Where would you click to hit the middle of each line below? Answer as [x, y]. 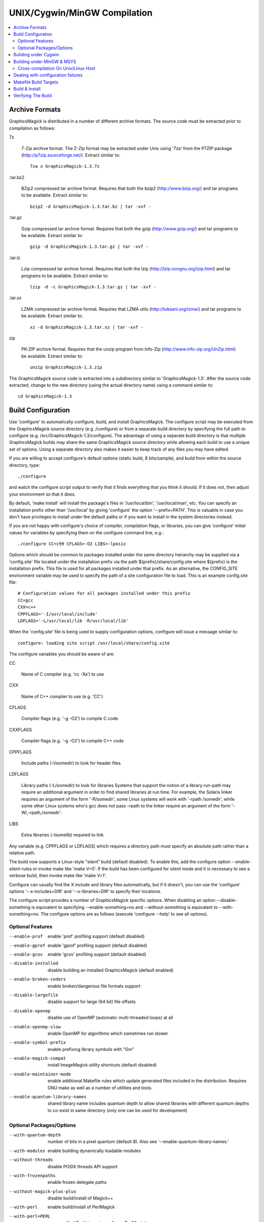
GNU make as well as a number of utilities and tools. [100, 1088]
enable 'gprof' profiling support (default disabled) [98, 945]
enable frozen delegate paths [77, 1182]
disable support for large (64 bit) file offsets [92, 1002]
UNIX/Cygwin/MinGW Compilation [81, 13]
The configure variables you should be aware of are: [62, 654]
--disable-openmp [30, 1011]
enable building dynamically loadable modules [94, 1151]
